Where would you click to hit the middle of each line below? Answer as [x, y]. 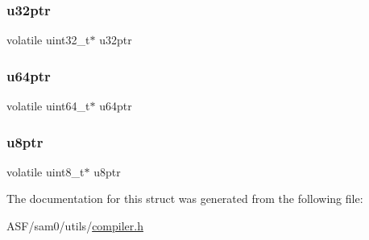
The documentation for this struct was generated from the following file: [185, 199]
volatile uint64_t [48, 106]
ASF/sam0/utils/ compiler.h [75, 226]
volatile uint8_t [46, 171]
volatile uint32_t [48, 40]
